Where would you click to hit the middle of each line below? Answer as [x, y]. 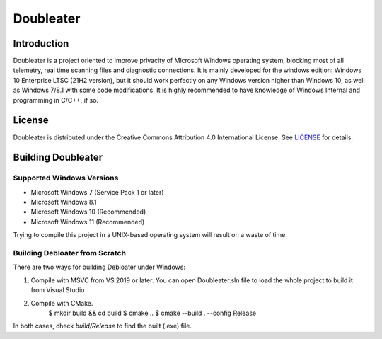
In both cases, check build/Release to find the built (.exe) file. [103, 326]
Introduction [41, 44]
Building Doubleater [58, 157]
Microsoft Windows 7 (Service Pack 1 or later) [97, 192]
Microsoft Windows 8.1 [64, 202]
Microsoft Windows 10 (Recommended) [88, 212]
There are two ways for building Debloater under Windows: [99, 267]
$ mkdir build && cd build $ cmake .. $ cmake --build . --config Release [152, 313]
